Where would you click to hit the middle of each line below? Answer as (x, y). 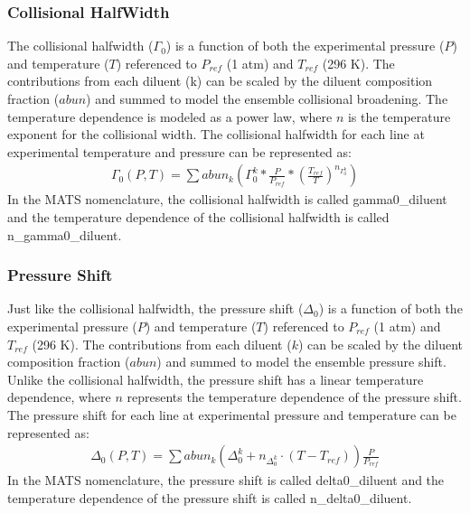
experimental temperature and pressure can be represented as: (179, 151)
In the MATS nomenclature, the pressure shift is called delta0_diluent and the (226, 480)
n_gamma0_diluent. (65, 234)
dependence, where (59, 397)
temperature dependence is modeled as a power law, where (170, 116)
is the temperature (399, 116)
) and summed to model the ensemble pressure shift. (301, 362)
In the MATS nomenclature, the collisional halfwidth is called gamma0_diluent (227, 199)
